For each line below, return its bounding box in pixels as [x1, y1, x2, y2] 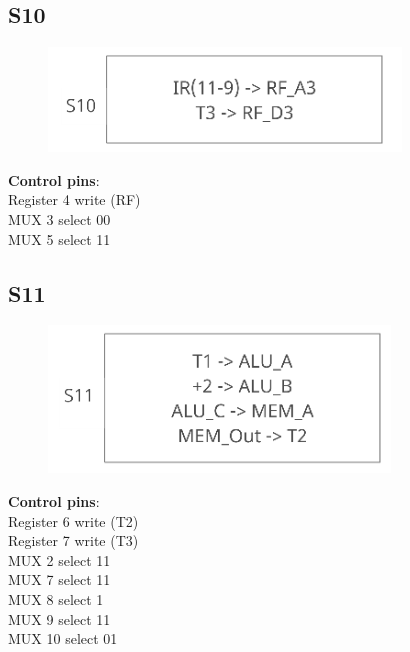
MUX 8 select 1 [8, 588, 104, 609]
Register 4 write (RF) [8, 189, 141, 210]
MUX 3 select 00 [8, 208, 111, 229]
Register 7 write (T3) [8, 530, 139, 551]
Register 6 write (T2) [8, 510, 139, 531]
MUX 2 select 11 [8, 549, 111, 570]
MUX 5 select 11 [8, 228, 111, 249]
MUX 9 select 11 [8, 608, 111, 629]
